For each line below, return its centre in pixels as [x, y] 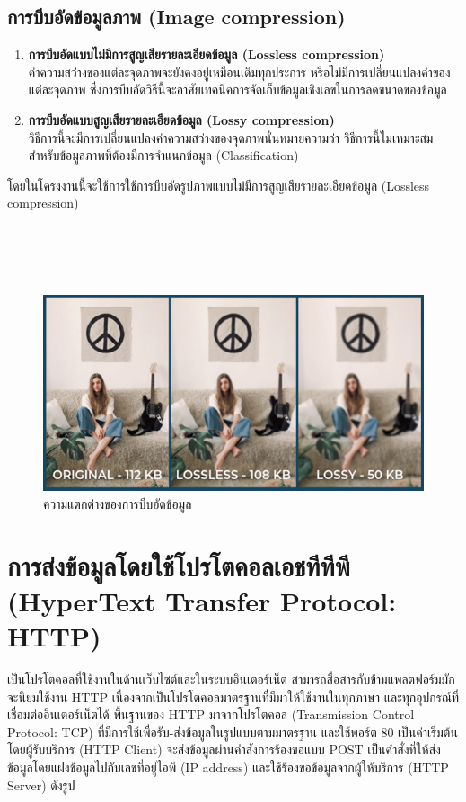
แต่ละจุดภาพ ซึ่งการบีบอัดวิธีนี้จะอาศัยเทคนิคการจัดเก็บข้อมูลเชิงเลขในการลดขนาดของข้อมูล [237, 89]
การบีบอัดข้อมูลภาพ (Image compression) [176, 17]
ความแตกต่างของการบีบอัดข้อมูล [118, 503]
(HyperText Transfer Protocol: [202, 600]
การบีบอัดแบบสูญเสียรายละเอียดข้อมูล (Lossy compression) [181, 119]
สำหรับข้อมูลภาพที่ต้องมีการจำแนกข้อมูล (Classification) [163, 155]
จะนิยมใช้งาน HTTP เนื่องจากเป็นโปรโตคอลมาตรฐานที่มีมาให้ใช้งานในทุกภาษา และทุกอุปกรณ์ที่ [233, 696]
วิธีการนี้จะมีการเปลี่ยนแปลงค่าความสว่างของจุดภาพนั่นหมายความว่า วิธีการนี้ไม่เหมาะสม [231, 137]
